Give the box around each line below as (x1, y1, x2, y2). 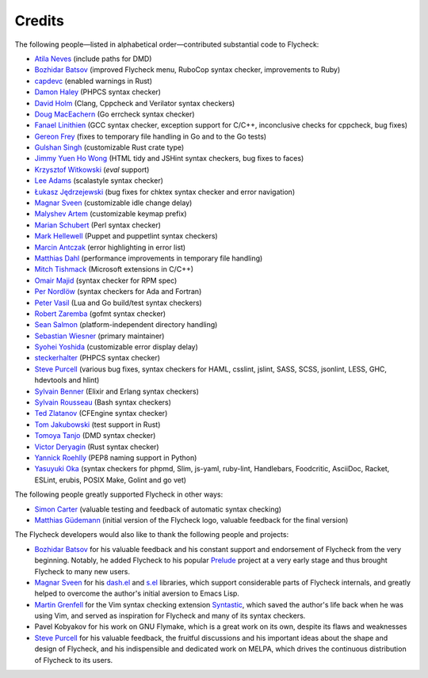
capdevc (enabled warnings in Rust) (34, 76, 153, 86)
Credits (14, 12, 65, 29)
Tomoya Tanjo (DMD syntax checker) (34, 431, 156, 440)
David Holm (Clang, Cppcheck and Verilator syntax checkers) (34, 98, 235, 108)
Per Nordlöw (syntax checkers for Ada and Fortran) (34, 287, 202, 296)
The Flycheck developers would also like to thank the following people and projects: (14, 530, 289, 539)
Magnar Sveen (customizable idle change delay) (34, 198, 193, 208)
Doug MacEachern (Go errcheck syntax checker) (34, 109, 195, 119)
